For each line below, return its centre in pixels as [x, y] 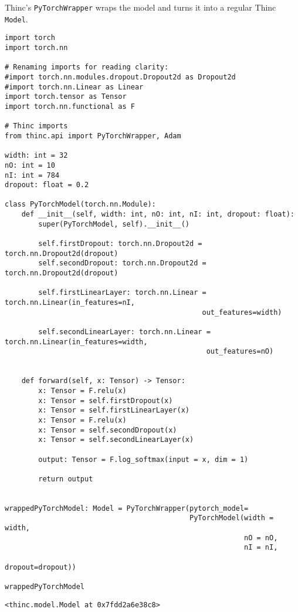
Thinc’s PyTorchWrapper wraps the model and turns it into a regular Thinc [140, 7]
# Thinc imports [36, 126]
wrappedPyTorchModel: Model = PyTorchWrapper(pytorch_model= [127, 508]
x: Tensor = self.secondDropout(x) [108, 430]
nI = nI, [261, 548]
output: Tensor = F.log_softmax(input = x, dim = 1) [143, 459]
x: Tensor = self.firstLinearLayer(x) [114, 410]
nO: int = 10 [30, 165]
